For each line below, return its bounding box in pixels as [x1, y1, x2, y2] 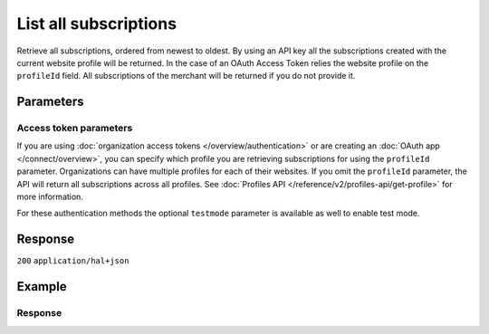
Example [16, 279, 67, 294]
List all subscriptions [16, 14, 177, 33]
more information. [16, 191, 83, 203]
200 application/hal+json [16, 256, 129, 266]
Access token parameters [16, 122, 133, 135]
